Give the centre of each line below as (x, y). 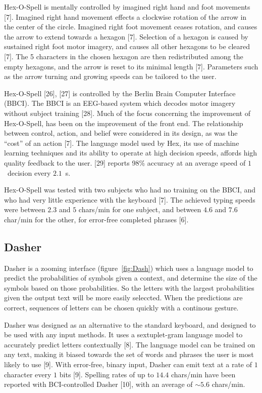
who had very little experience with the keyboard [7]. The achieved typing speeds (130, 199)
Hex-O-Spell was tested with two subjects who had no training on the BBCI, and (130, 190)
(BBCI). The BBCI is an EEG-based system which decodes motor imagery (120, 103)
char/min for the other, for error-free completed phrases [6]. (96, 219)
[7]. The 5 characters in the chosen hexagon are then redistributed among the (124, 56)
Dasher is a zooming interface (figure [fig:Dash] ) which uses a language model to (129, 268)
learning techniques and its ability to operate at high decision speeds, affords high (131, 153)
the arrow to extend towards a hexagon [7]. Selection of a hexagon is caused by (126, 36)
